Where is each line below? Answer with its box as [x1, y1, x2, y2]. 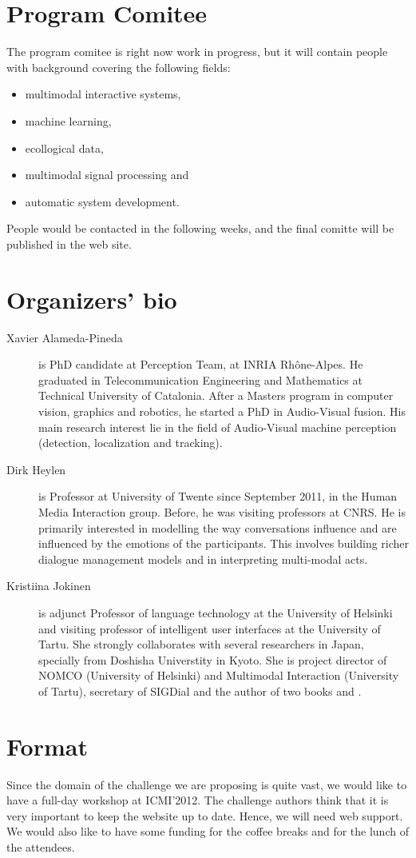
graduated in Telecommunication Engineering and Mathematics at [38, 371, 363, 388]
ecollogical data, [25, 139, 104, 156]
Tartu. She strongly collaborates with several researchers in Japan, [38, 636, 364, 652]
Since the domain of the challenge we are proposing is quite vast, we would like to [6, 776, 407, 792]
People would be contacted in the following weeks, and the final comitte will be [6, 220, 394, 237]
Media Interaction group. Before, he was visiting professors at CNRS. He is [38, 503, 406, 520]
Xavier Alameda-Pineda [6, 329, 123, 345]
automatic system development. [25, 193, 180, 210]
